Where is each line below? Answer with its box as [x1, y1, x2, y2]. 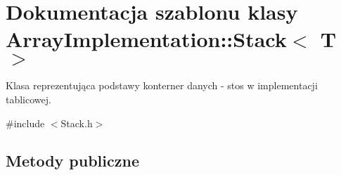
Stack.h [60, 115, 93, 130]
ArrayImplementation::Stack [6, 25, 287, 53]
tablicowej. [6, 91, 51, 106]
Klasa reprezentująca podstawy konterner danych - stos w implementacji [6, 78, 318, 93]
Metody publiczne [6, 150, 139, 171]
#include [6, 115, 45, 130]
